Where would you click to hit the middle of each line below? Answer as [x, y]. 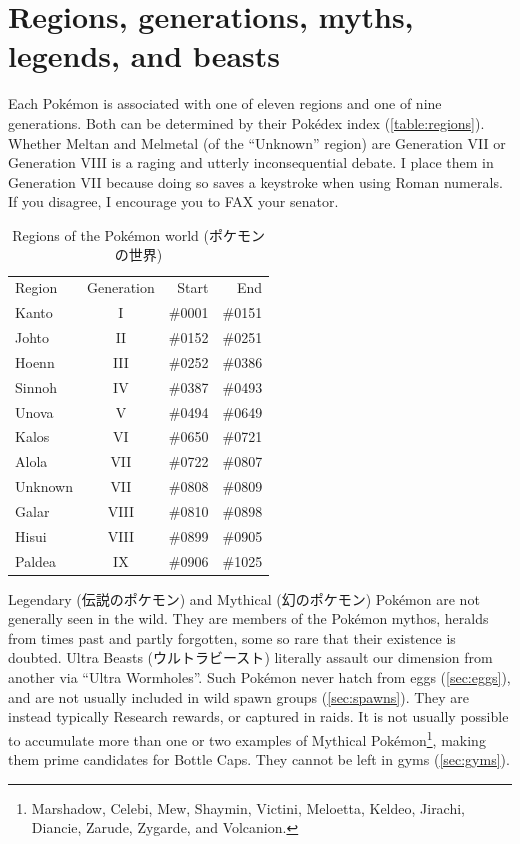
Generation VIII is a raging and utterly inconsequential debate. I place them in [251, 162]
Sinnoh [36, 386]
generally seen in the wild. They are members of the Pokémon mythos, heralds [248, 618]
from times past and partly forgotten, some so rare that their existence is [232, 637]
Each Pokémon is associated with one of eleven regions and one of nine [225, 103]
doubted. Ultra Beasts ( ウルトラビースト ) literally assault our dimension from [250, 657]
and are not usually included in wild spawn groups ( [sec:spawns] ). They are [239, 696]
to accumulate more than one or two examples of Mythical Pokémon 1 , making [247, 738]
